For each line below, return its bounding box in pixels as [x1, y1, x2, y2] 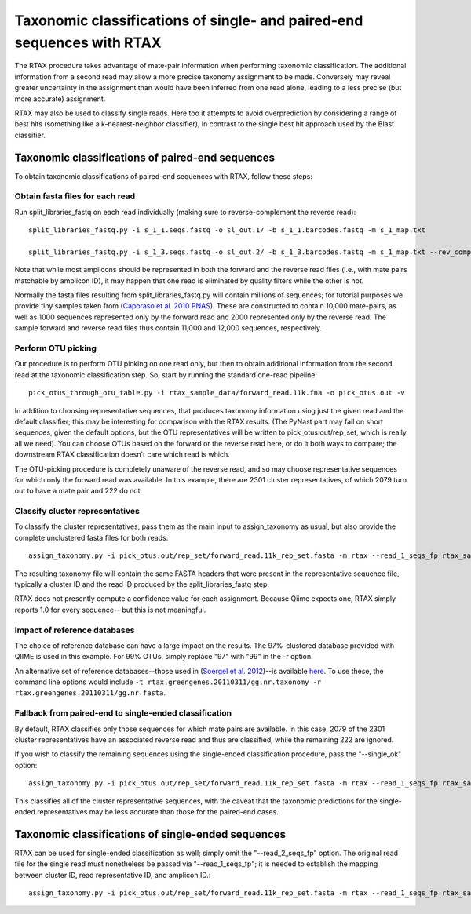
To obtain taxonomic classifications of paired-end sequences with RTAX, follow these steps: [14, 171, 313, 180]
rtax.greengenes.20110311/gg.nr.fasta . [14, 688, 166, 697]
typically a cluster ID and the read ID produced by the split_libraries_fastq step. [14, 580, 270, 588]
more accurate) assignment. [14, 94, 106, 104]
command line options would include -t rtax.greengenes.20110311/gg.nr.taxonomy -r [14, 677, 322, 686]
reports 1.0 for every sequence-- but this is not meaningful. [14, 605, 206, 614]
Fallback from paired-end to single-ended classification [14, 708, 232, 719]
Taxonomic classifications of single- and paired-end [14, 12, 363, 29]
